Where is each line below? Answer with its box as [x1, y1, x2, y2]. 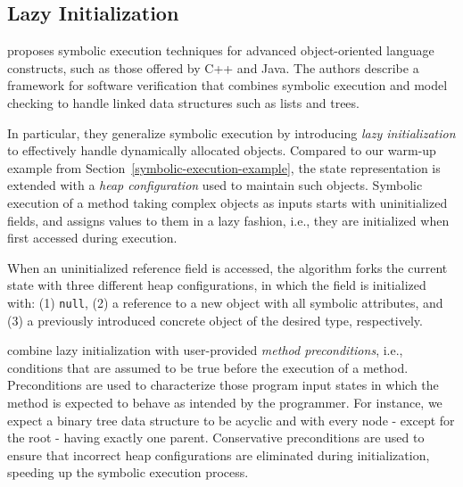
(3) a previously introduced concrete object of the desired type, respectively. [7, 310, 423, 329]
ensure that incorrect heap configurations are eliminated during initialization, [7, 445, 430, 464]
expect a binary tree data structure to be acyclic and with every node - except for [7, 410, 455, 429]
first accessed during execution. [7, 228, 178, 247]
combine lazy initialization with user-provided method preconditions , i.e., [7, 341, 403, 359]
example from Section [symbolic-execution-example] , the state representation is [7, 158, 441, 177]
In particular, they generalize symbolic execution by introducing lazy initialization [7, 123, 456, 142]
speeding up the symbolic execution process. [7, 463, 249, 482]
